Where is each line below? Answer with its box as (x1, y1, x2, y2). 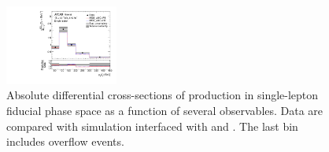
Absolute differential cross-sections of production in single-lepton (6, 87, 319, 103)
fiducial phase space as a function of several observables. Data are (6, 102, 323, 119)
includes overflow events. (6, 133, 124, 150)
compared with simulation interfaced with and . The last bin (6, 117, 298, 134)
